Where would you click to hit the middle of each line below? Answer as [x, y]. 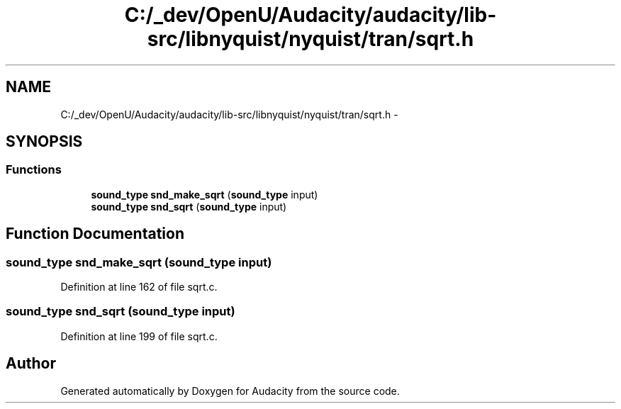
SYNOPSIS [44, 142]
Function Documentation [95, 234]
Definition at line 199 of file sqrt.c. [139, 336]
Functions [34, 170]
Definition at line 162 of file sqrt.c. [139, 287]
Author [31, 364]
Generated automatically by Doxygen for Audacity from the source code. [230, 391]
